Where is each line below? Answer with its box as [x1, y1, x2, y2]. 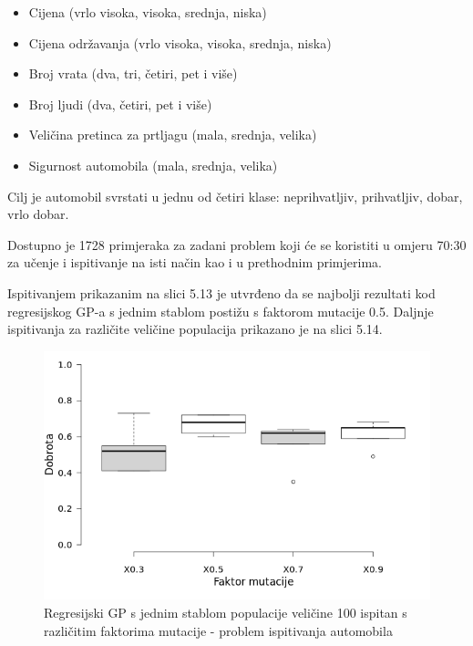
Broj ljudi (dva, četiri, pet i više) [28, 94, 212, 113]
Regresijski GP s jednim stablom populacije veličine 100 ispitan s [44, 603, 407, 622]
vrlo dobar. [7, 204, 69, 224]
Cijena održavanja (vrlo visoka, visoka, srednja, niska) [28, 33, 332, 52]
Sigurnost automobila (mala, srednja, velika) [28, 155, 278, 174]
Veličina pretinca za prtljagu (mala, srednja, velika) [28, 125, 317, 144]
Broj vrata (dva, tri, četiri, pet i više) [28, 64, 238, 83]
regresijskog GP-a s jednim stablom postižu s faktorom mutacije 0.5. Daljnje [7, 301, 434, 320]
